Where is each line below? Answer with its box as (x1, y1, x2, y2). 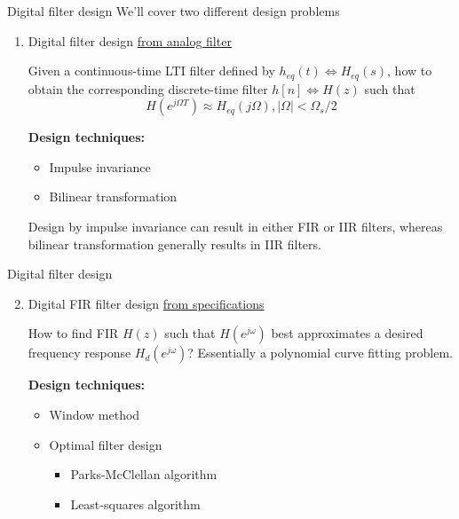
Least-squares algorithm (70, 494, 201, 513)
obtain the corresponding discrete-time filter (28, 79, 268, 98)
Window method (49, 405, 140, 423)
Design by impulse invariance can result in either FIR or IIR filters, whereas (28, 217, 443, 236)
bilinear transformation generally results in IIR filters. (28, 234, 321, 253)
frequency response (28, 343, 131, 362)
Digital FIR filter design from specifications (28, 294, 265, 312)
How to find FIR (28, 324, 119, 342)
